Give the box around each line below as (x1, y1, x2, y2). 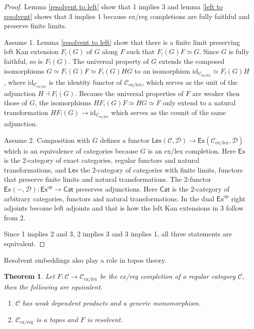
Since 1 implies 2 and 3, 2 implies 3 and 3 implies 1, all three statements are (4, 229, 232, 239)
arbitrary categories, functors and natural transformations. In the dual (4, 193, 215, 203)
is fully (229, 46, 249, 57)
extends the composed (158, 56, 225, 66)
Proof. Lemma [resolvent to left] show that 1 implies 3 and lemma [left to (4, 1, 223, 11)
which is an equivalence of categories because (4, 145, 138, 155)
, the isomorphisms (35, 97, 91, 108)
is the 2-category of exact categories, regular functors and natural (4, 155, 200, 165)
